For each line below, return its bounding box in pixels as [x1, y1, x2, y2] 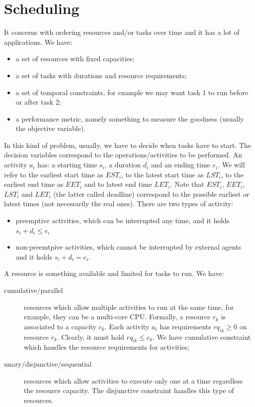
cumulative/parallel [4, 285, 63, 295]
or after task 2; [15, 97, 61, 107]
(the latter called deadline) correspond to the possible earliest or [53, 188, 250, 199]
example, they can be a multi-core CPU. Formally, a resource [24, 311, 211, 322]
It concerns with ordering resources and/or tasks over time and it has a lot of [4, 27, 240, 37]
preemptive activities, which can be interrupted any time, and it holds [15, 215, 230, 226]
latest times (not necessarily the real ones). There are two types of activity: [4, 198, 233, 209]
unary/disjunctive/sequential [4, 358, 92, 369]
